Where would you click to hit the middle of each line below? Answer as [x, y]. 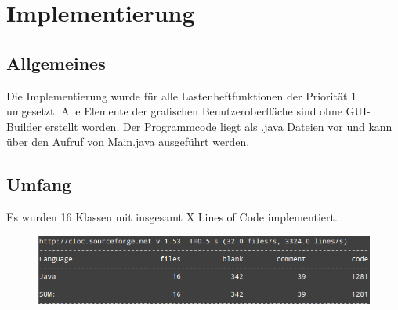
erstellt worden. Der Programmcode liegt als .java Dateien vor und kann [219, 126]
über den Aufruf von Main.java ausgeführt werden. [128, 142]
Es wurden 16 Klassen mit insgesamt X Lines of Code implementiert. [172, 217]
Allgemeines [56, 62]
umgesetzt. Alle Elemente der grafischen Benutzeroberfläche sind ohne [174, 111]
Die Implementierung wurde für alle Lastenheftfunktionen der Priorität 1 [182, 95]
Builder [24, 126]
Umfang [39, 184]
